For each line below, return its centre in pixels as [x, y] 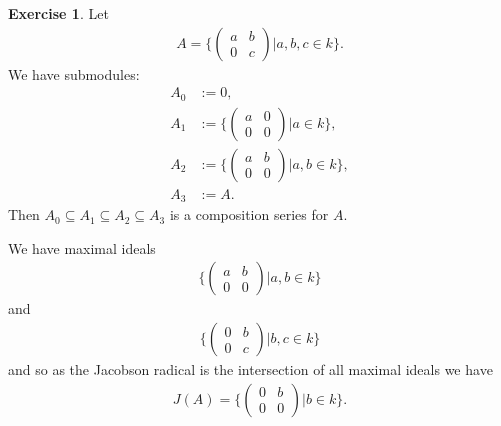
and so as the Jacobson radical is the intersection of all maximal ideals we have [250, 369]
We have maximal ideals [82, 247]
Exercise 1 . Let [58, 13]
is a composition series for [249, 214]
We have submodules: [74, 73]
